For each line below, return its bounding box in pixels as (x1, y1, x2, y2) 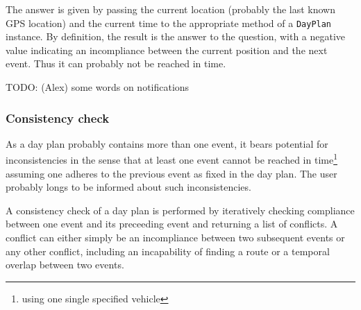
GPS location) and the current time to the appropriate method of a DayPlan (6, 15, 332, 30)
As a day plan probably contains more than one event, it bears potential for (6, 136, 328, 150)
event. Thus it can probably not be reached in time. (6, 56, 226, 71)
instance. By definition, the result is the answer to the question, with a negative (6, 29, 346, 44)
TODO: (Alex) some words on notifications (6, 80, 190, 94)
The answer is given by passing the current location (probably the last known (6, 2, 335, 16)
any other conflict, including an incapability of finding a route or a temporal (6, 243, 330, 258)
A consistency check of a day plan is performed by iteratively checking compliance (6, 203, 355, 217)
